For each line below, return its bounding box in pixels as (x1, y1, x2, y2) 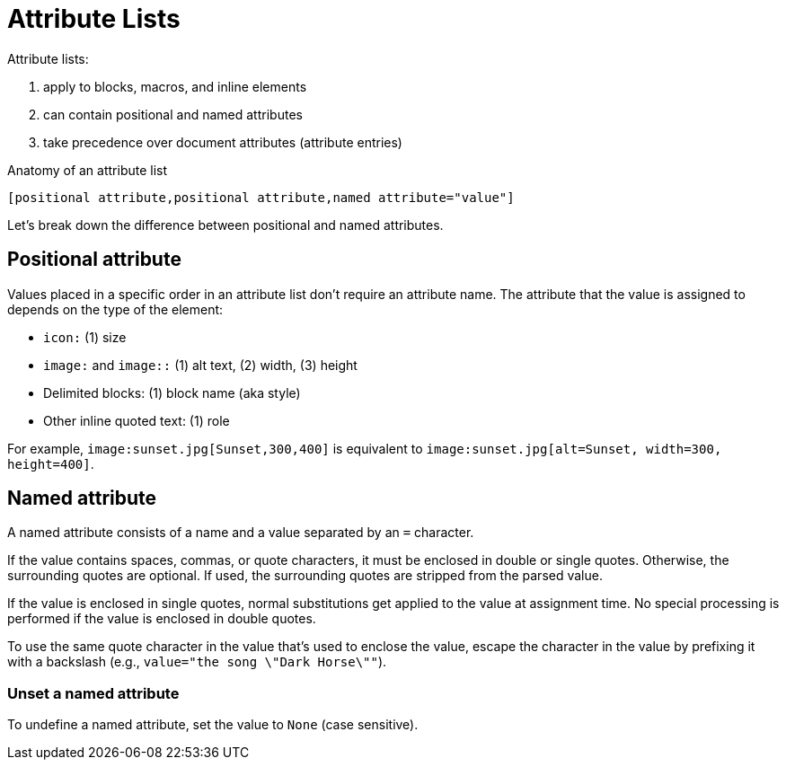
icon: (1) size (43, 329, 127, 345)
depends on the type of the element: (7, 301, 224, 317)
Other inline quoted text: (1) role (43, 412, 230, 428)
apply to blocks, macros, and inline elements (43, 78, 307, 94)
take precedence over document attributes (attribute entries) (43, 134, 402, 150)
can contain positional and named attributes (43, 106, 303, 122)
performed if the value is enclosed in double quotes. (7, 611, 316, 627)
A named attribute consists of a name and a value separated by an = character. (7, 525, 474, 541)
